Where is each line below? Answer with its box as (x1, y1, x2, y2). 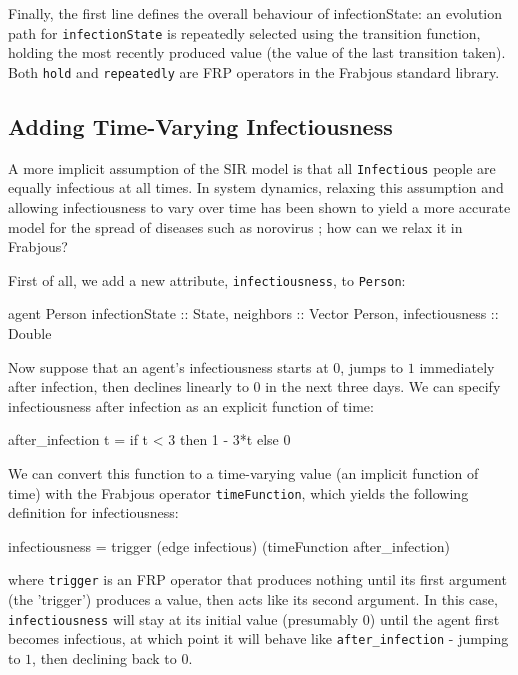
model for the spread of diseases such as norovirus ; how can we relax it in (8, 216, 463, 237)
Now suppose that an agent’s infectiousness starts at (8, 356, 329, 377)
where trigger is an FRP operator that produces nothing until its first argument (8, 569, 507, 590)
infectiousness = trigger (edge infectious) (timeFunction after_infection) (8, 535, 451, 556)
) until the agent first (369, 608, 500, 629)
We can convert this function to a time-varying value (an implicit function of (8, 462, 479, 483)
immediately (419, 356, 495, 377)
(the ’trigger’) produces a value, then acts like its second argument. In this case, (8, 589, 498, 610)
